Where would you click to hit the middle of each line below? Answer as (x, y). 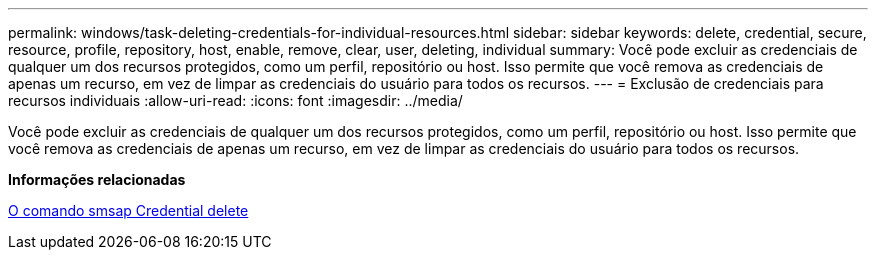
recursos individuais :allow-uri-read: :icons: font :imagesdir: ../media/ (235, 100)
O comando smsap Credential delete (128, 210)
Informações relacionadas (97, 179)
